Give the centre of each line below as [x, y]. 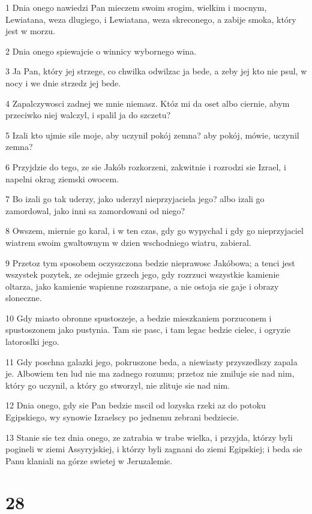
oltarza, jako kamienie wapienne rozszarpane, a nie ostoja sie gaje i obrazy [142, 286]
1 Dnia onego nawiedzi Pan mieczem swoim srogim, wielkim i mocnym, [136, 7]
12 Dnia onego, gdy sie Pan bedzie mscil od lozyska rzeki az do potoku [136, 405]
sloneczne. [24, 298]
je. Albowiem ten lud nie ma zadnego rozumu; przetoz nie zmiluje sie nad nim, [150, 373]
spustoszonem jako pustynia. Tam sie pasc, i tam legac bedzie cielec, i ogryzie [148, 330]
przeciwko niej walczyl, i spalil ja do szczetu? [88, 115]
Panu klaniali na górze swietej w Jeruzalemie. [89, 460]
